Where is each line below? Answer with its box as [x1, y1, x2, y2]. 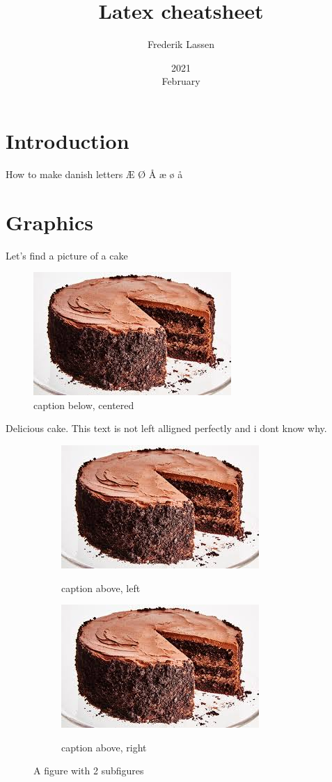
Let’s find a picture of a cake [6, 248, 128, 262]
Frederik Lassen [148, 37, 214, 51]
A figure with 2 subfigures [33, 763, 144, 778]
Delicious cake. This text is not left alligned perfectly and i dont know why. [6, 421, 327, 436]
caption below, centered [33, 397, 134, 412]
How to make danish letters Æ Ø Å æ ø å [6, 166, 183, 181]
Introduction [6, 126, 129, 154]
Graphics [6, 207, 93, 236]
